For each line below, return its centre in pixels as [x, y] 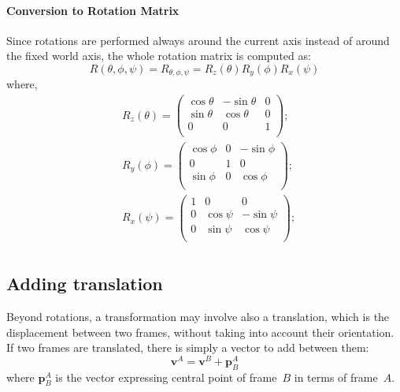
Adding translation [85, 284]
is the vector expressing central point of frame [166, 377]
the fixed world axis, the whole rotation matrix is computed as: [159, 56]
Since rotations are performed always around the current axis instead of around [198, 40]
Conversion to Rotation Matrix [93, 10]
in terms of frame [336, 377]
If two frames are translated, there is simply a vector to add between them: [188, 347]
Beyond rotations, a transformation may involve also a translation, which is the [198, 316]
